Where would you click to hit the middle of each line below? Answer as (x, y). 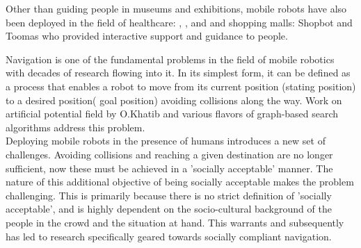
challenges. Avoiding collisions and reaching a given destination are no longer (169, 154)
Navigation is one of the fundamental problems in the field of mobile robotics (170, 59)
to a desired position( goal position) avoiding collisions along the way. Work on (174, 100)
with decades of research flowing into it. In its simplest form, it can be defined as (178, 73)
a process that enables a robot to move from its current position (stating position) (181, 86)
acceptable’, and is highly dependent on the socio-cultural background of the (169, 209)
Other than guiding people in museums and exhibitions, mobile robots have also (176, 8)
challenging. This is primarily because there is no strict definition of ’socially (169, 195)
